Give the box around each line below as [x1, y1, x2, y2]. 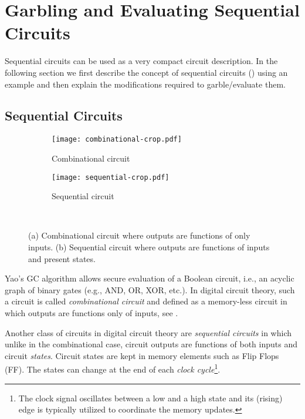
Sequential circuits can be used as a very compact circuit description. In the [5, 55, 278, 67]
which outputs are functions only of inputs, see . [5, 306, 178, 319]
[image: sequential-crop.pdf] [52, 173, 170, 182]
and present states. [28, 252, 96, 264]
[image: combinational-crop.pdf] [52, 135, 182, 144]
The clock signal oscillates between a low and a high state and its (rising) [18, 391, 283, 404]
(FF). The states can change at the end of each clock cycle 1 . [5, 361, 221, 375]
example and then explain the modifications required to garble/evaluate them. [5, 78, 286, 90]
